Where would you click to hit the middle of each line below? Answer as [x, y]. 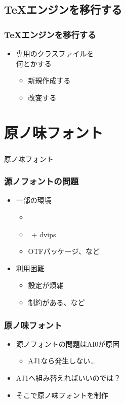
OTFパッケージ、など [64, 251]
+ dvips [44, 234]
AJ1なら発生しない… [61, 361]
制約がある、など [56, 302]
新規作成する [49, 80]
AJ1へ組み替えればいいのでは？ [68, 378]
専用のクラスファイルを [55, 53]
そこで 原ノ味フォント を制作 [62, 395]
